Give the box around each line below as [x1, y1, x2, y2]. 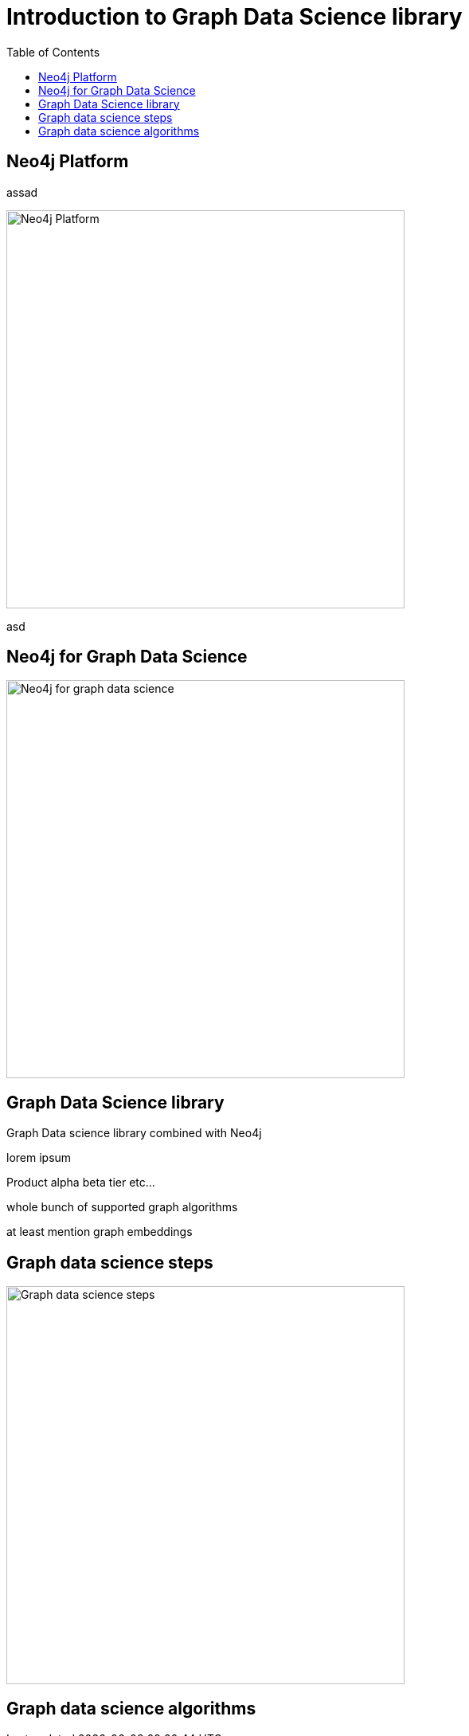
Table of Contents [6, 45, 100, 59]
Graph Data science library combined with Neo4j [6, 1126, 262, 1140]
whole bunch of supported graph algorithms [6, 1200, 238, 1214]
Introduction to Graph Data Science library [6, 3, 463, 30]
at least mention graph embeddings [6, 1225, 193, 1239]
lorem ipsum [6, 1151, 72, 1165]
